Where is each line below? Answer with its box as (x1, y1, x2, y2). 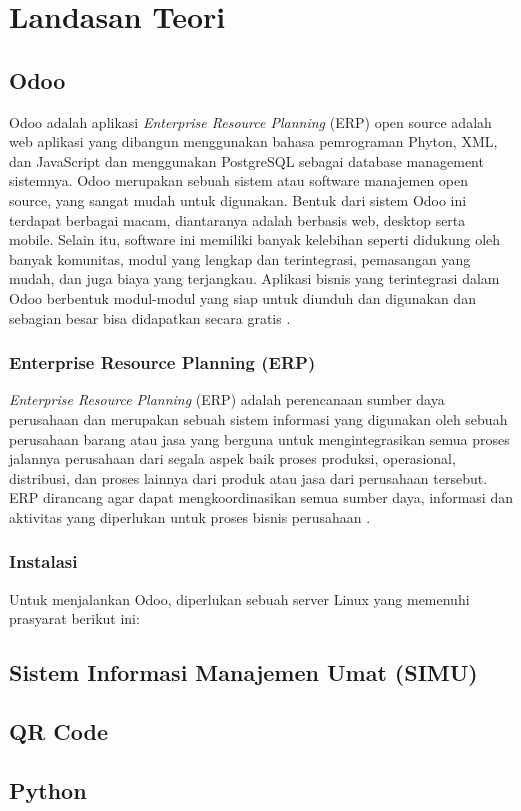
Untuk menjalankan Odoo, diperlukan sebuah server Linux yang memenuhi (9, 588, 470, 609)
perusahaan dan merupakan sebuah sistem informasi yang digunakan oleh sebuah (9, 408, 508, 429)
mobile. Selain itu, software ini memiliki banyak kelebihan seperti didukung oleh (9, 229, 501, 250)
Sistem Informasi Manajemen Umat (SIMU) (9, 657, 478, 688)
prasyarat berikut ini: (9, 608, 140, 629)
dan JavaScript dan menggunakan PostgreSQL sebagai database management (9, 150, 484, 171)
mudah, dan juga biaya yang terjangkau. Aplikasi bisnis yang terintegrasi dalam (9, 268, 500, 289)
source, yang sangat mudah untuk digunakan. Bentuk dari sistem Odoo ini (9, 189, 467, 210)
